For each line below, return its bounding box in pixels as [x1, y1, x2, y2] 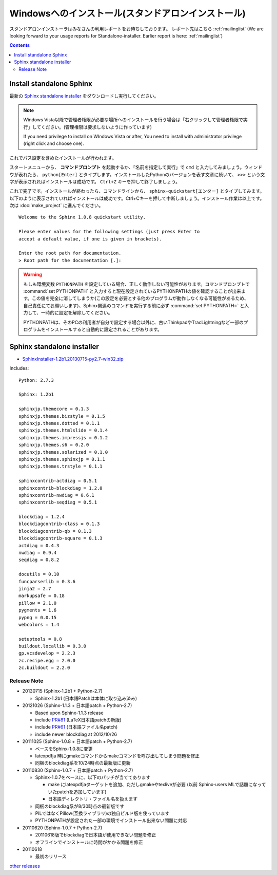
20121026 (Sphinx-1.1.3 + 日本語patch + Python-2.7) [22, 702, 132, 709]
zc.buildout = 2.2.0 [18, 665, 70, 671]
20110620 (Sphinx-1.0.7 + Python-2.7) [22, 825, 103, 831]
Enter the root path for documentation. [18, 250, 122, 256]
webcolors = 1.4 [18, 622, 60, 627]
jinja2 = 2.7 [18, 586, 51, 591]
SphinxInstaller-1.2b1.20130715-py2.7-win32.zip [22, 356, 124, 362]
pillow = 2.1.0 [18, 600, 57, 606]
